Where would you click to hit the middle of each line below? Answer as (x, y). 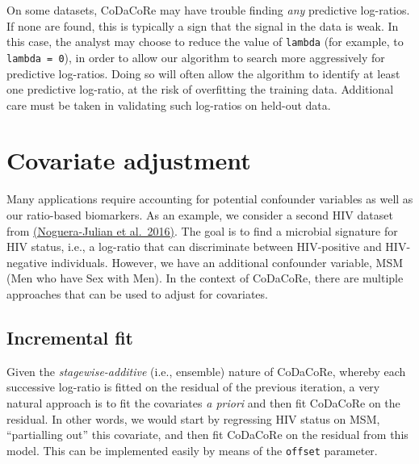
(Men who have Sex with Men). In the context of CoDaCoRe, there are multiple (205, 278)
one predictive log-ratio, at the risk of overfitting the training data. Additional (200, 89)
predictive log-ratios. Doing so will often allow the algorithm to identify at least (203, 73)
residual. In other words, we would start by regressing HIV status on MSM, (193, 418)
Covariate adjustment (129, 160)
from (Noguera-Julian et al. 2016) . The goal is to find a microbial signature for (202, 230)
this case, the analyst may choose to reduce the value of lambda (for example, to (205, 42)
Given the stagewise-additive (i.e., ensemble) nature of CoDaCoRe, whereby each (206, 371)
